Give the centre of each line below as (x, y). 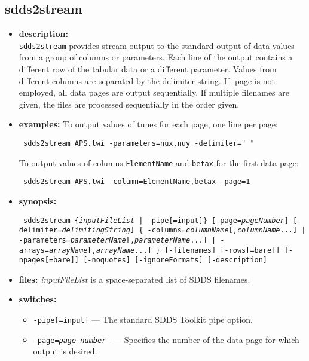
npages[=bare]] (49, 260)
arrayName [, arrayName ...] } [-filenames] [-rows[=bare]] (164, 250)
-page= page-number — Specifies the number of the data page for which (166, 339)
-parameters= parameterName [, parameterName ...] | (117, 240)
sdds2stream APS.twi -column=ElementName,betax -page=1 (137, 182)
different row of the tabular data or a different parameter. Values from (148, 69)
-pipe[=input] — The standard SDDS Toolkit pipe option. (143, 319)
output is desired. (65, 351)
